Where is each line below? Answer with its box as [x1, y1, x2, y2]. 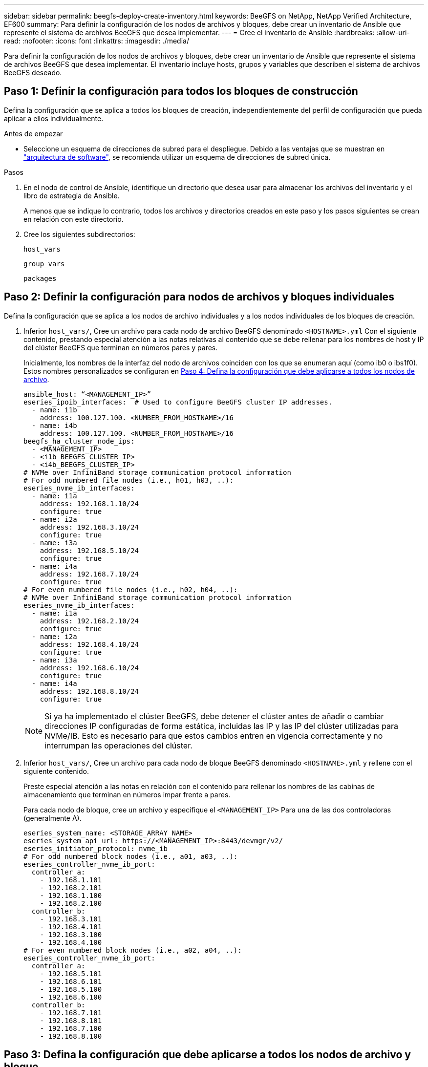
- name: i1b [31, 405, 77, 414]
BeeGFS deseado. [4, 68, 62, 77]
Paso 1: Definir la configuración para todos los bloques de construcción [4, 85, 358, 98]
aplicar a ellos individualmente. [4, 114, 104, 123]
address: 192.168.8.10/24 [40, 687, 139, 695]
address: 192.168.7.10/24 [40, 570, 139, 578]
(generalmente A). [23, 813, 82, 822]
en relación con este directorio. [23, 214, 124, 223]
